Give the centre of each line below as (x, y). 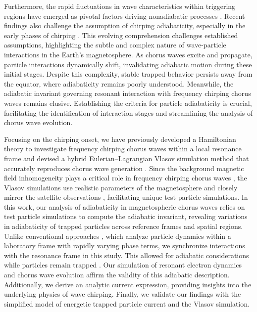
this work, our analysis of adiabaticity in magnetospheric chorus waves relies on (125, 206)
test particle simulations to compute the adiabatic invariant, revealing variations (126, 216)
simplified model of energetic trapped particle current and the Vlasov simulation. (127, 303)
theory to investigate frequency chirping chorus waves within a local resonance (123, 149)
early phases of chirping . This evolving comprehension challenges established (121, 35)
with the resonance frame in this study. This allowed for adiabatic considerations (127, 255)
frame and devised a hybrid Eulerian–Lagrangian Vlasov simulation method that (127, 158)
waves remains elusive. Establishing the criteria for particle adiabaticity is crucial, (128, 103)
